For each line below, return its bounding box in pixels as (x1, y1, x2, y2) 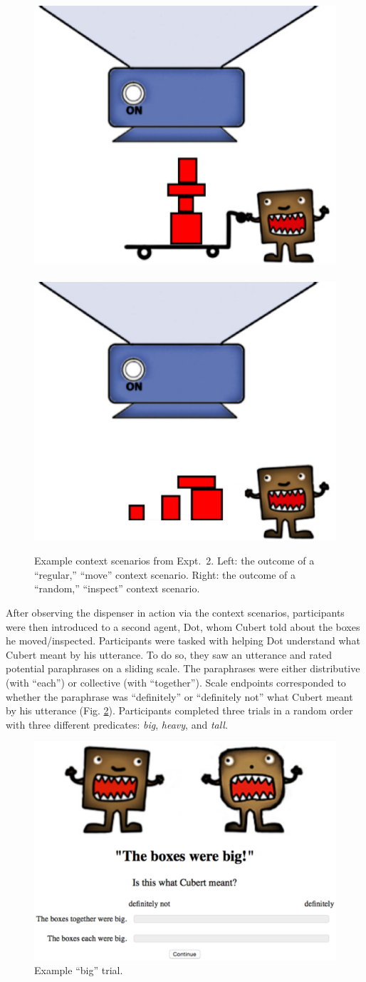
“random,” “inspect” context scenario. (34, 581, 200, 596)
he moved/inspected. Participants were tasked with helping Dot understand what (6, 633, 360, 648)
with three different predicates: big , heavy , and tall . (6, 717, 228, 732)
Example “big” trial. (34, 963, 123, 978)
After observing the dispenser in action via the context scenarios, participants (6, 605, 345, 619)
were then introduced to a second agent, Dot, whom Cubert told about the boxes (6, 619, 360, 634)
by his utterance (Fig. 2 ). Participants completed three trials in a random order (6, 703, 353, 718)
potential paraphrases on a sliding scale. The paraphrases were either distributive (6, 661, 360, 676)
